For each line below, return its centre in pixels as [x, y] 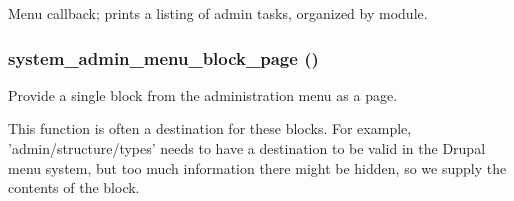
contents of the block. [74, 187]
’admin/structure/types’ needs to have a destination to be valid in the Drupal [247, 148]
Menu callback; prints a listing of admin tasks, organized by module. [218, 13]
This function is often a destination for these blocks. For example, [210, 128]
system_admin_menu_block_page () [163, 57]
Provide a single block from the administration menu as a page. [203, 94]
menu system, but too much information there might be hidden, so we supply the [257, 167]
